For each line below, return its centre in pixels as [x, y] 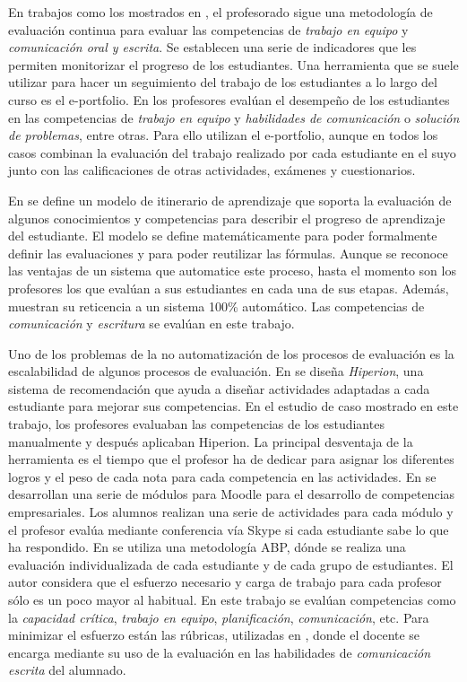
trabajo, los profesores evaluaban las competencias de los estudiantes [196, 424]
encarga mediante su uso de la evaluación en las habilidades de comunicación [220, 652]
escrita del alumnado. [67, 670]
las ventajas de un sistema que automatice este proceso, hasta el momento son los [232, 271]
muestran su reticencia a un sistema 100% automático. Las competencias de [216, 306]
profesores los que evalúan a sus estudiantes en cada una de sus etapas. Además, [229, 288]
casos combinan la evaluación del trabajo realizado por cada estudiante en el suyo [232, 152]
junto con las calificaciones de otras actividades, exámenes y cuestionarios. [212, 170]
